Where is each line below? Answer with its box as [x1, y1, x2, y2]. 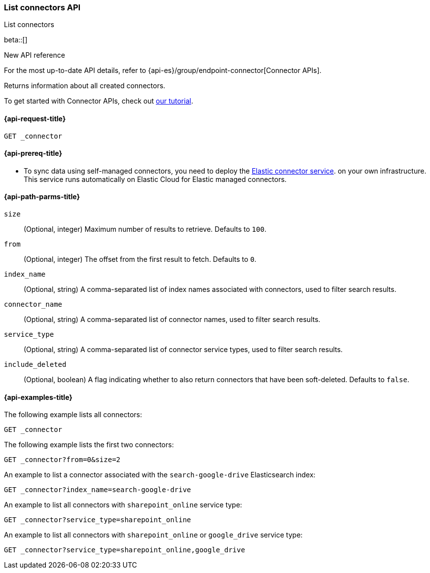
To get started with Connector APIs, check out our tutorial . [4, 97, 193, 106]
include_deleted [4, 360, 67, 369]
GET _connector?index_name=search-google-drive [4, 486, 191, 494]
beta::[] [4, 36, 28, 44]
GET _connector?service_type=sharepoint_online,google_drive [4, 546, 245, 554]
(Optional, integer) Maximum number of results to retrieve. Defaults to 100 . [24, 225, 267, 234]
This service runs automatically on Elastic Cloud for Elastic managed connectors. [24, 175, 287, 183]
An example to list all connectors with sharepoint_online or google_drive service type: [4, 531, 303, 539]
